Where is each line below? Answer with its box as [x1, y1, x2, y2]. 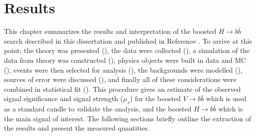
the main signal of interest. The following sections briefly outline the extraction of [4, 113, 251, 123]
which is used [206, 93, 247, 104]
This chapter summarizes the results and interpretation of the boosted [4, 26, 217, 36]
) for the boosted [130, 93, 181, 104]
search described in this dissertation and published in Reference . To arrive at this [4, 35, 252, 46]
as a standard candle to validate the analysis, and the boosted [4, 104, 191, 114]
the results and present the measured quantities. [4, 123, 149, 133]
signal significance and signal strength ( [4, 93, 123, 104]
